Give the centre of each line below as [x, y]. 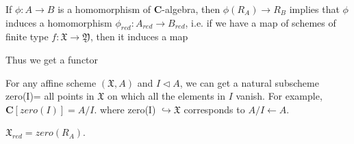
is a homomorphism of [104, 9]
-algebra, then [191, 9]
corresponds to [214, 109]
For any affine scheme [51, 82]
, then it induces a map [139, 37]
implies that [314, 9]
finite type [27, 37]
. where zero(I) [125, 109]
